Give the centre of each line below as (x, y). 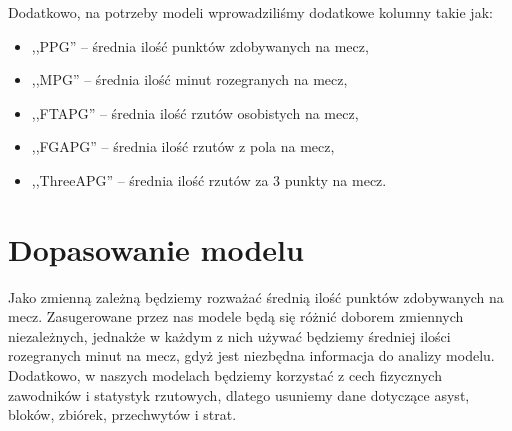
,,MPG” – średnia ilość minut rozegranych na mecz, (189, 79)
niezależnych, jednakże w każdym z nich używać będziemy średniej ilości (229, 335)
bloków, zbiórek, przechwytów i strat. (122, 414)
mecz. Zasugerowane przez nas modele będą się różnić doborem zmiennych (236, 316)
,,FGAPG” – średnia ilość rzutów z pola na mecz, (183, 146)
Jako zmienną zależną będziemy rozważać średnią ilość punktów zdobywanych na (256, 296)
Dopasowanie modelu (156, 248)
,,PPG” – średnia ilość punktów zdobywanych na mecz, (200, 45)
